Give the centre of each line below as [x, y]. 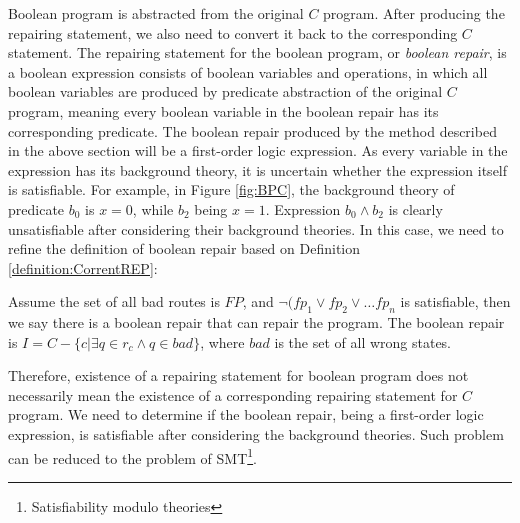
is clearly [415, 208]
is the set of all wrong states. [363, 341]
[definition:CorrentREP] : [83, 267]
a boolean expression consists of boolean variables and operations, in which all [248, 71]
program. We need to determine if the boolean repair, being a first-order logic [246, 414]
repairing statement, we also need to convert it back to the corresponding [233, 32]
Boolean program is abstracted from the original [156, 13]
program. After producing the [414, 13]
